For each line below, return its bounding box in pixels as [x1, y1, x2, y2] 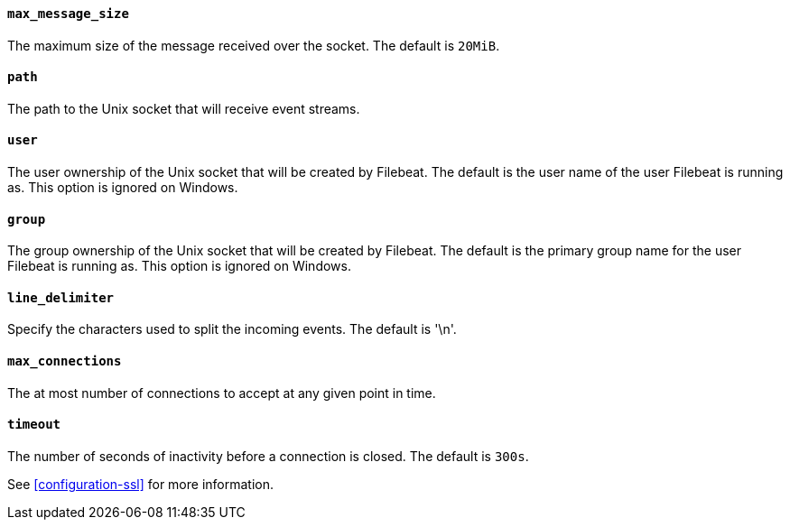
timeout [7, 417, 61, 432]
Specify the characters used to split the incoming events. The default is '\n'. [7, 321, 457, 337]
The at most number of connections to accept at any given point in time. [7, 384, 436, 401]
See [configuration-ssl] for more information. [7, 476, 274, 492]
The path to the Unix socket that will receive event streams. [7, 100, 360, 116]
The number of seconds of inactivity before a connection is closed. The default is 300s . [7, 448, 529, 464]
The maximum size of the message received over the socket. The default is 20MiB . [7, 37, 500, 53]
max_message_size [7, 6, 129, 21]
